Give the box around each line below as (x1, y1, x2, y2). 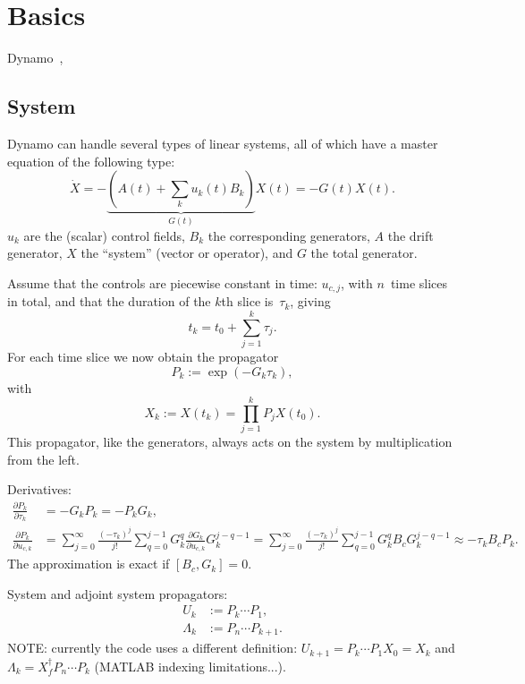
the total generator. (310, 244, 418, 262)
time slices (390, 273, 448, 292)
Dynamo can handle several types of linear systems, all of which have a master (7, 133, 438, 152)
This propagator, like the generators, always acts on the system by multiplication (7, 432, 453, 451)
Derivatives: (7, 480, 72, 499)
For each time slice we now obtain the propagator (7, 346, 279, 365)
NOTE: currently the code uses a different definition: (7, 638, 298, 657)
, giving (290, 292, 331, 311)
